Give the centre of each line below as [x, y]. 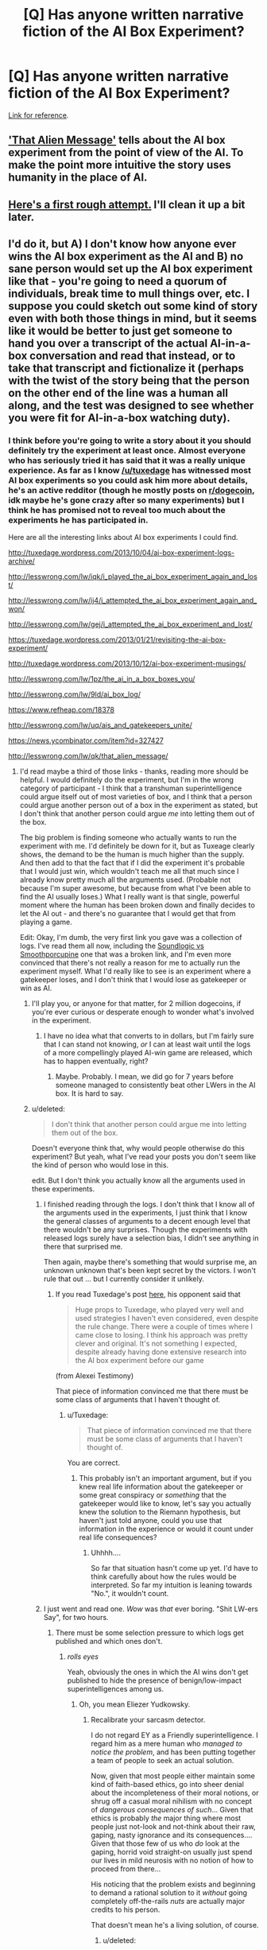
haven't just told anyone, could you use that [151, 1521]
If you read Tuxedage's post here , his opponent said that [148, 1295]
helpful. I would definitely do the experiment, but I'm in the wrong [127, 780]
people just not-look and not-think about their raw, [173, 1827]
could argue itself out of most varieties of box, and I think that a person [136, 797]
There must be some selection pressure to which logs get [149, 1633]
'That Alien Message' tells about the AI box [117, 140]
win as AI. [36, 989]
